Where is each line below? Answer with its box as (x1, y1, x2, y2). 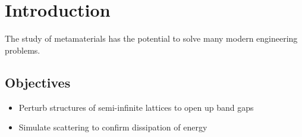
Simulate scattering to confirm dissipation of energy (18, 121, 207, 133)
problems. (5, 43, 40, 56)
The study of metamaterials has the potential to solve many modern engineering (5, 32, 298, 45)
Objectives (5, 73, 71, 91)
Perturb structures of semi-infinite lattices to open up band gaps (18, 101, 254, 113)
